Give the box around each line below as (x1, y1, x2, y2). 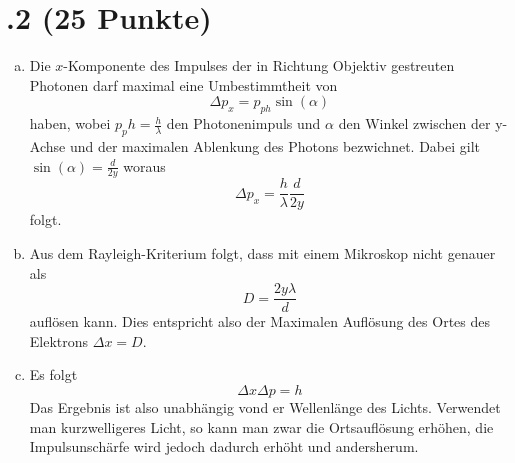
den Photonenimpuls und (166, 113, 321, 134)
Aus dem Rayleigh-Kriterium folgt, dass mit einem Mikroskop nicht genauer (29, 242, 496, 263)
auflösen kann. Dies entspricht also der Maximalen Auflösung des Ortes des (29, 311, 490, 332)
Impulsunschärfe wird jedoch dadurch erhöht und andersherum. (29, 436, 419, 457)
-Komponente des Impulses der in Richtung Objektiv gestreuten (63, 55, 455, 76)
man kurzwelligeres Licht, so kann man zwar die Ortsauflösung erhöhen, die (29, 416, 494, 437)
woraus (123, 155, 166, 176)
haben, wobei (29, 113, 111, 134)
